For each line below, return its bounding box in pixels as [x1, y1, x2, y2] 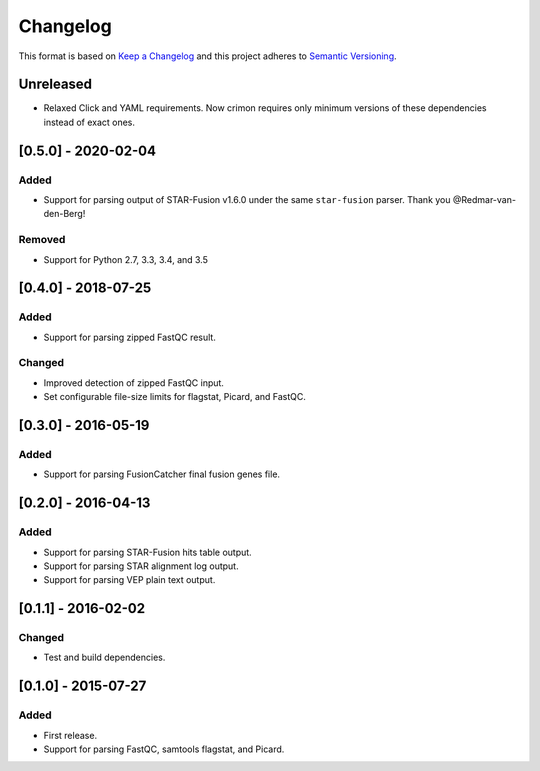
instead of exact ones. [43, 116, 135, 128]
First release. [43, 729, 98, 741]
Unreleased [18, 76, 93, 93]
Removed [18, 233, 66, 247]
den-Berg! [43, 208, 86, 220]
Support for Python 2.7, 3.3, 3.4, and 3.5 [43, 253, 209, 265]
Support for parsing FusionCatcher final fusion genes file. [43, 468, 280, 480]
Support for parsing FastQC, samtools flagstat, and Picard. [43, 743, 285, 755]
